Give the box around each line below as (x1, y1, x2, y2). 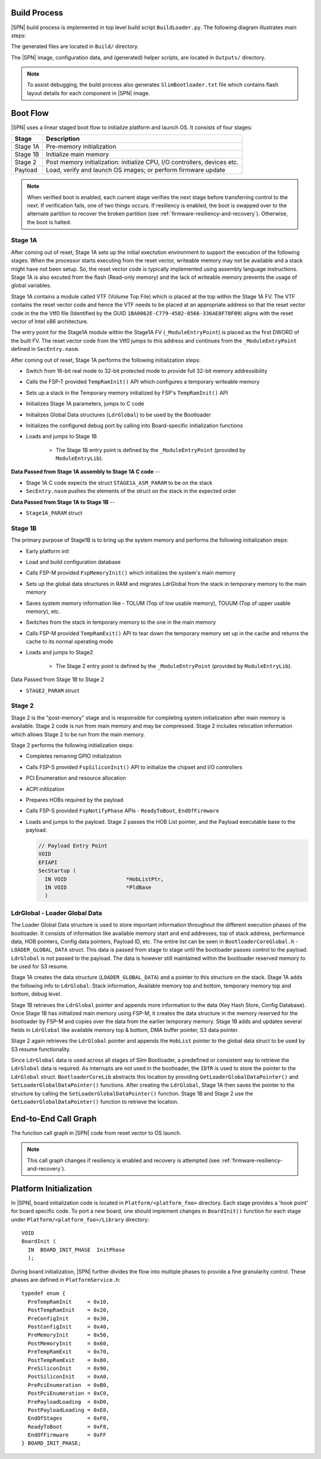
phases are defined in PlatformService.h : (11, 1276, 121, 1284)
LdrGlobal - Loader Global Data (11, 909, 102, 917)
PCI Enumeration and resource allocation (26, 774, 126, 782)
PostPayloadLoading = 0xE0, (27, 1407, 110, 1413)
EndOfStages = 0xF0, (27, 1415, 110, 1422)
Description (45, 134, 80, 143)
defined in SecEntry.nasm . (11, 346, 80, 353)
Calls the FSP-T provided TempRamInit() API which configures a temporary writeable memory (26, 378, 260, 385)
